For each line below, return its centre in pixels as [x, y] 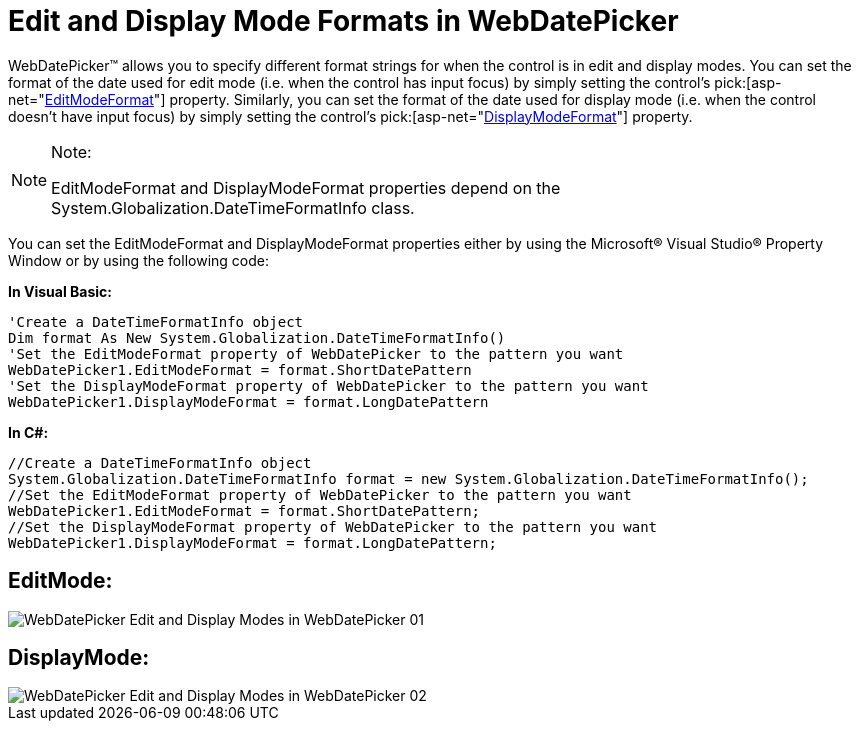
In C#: [28, 432]
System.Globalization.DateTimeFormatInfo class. [233, 207]
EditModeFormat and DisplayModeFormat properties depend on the [306, 187]
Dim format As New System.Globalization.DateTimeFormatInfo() [257, 337]
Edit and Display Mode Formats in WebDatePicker [343, 21]
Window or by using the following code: [138, 260]
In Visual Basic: [60, 291]
